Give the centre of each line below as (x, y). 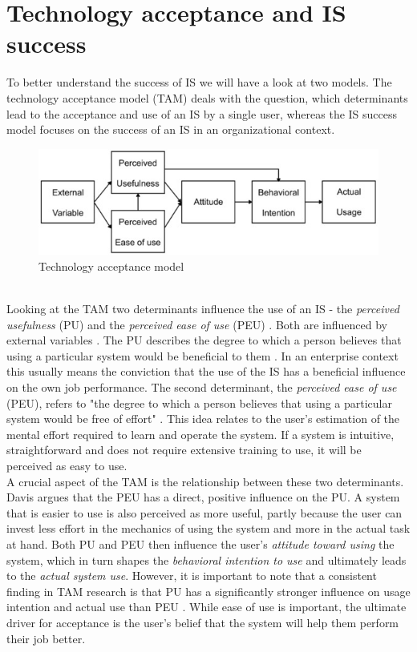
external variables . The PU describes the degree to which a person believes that (204, 340)
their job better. (46, 638)
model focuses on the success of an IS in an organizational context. (171, 129)
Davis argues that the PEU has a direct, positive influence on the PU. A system (203, 497)
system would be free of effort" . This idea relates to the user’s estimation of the (203, 419)
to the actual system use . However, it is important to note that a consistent (192, 576)
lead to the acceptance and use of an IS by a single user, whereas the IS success (202, 113)
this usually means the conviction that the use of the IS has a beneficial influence (206, 371)
